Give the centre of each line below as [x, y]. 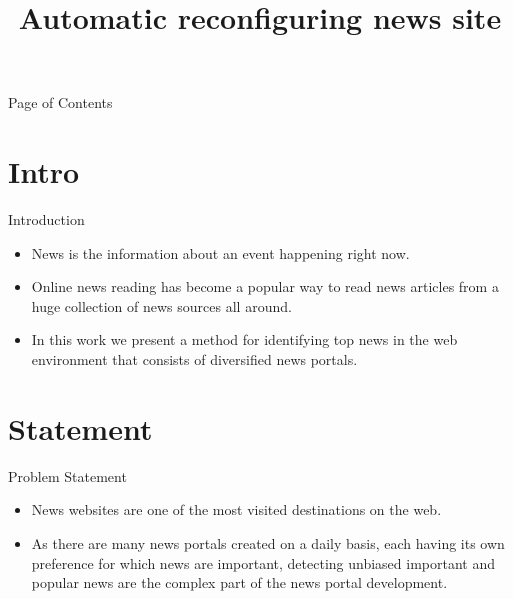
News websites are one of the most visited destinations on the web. [236, 509]
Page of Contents [60, 102]
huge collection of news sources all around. [161, 305]
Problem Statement [67, 475]
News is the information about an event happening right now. [220, 252]
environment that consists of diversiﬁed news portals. [194, 359]
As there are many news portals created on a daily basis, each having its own [268, 542]
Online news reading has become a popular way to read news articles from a [265, 286]
